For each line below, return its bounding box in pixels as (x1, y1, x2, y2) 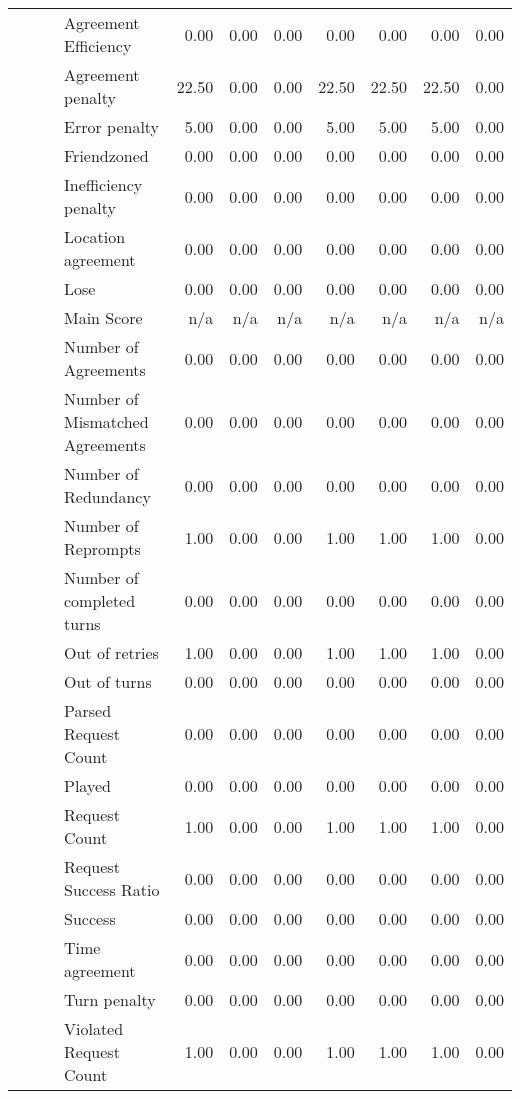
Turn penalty (64, 988, 156, 1011)
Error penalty (64, 115, 160, 138)
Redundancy (64, 485, 151, 508)
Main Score (64, 306, 143, 329)
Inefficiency (64, 173, 143, 196)
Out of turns (64, 670, 152, 693)
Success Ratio (64, 878, 160, 901)
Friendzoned (64, 144, 149, 167)
